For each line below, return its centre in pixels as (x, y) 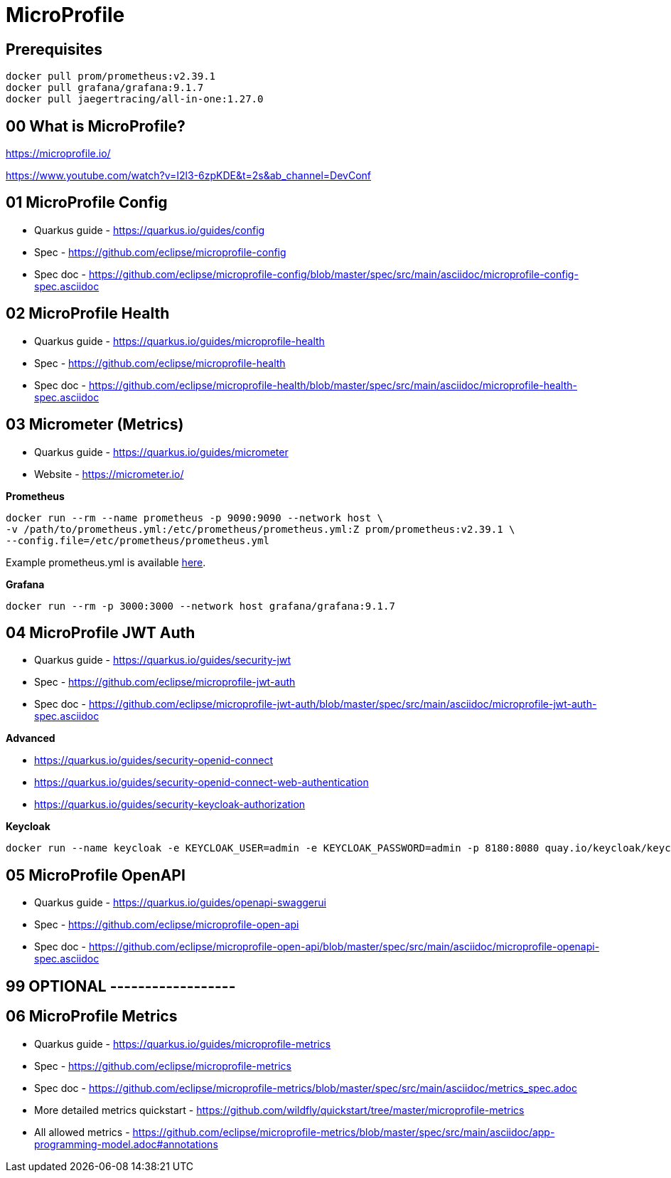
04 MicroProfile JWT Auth (101, 632)
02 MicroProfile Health (88, 314)
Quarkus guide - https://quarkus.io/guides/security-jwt (162, 660)
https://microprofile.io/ (58, 154)
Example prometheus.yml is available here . (106, 562)
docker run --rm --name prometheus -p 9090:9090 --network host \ (195, 518)
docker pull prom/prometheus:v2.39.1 (111, 76)
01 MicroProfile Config (87, 203)
